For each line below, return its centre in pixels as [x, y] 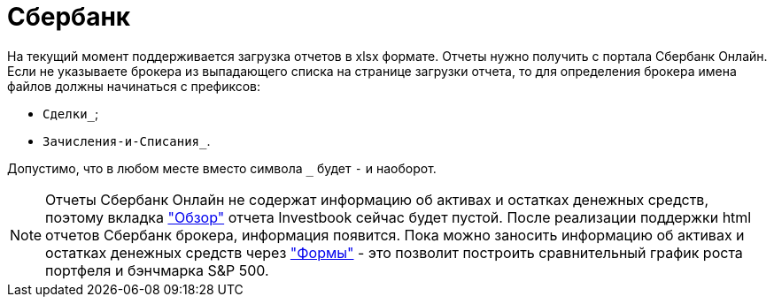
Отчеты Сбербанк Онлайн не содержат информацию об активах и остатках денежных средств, [377, 199]
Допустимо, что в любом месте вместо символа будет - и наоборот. [222, 168]
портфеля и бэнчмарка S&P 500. [157, 270]
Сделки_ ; [71, 113]
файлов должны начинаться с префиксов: [134, 86]
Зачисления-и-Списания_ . [127, 141]
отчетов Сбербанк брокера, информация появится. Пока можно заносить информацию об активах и [395, 235]
